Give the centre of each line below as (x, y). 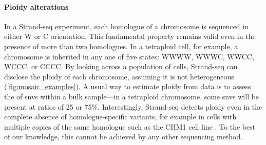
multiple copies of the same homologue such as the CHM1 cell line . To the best (130, 126)
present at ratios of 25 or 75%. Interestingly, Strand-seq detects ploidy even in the (133, 106)
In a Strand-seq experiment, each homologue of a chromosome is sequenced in (126, 26)
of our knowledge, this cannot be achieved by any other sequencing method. (123, 137)
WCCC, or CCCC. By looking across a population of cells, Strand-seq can (121, 66)
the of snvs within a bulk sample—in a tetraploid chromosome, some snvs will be (132, 96)
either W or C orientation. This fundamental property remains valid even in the (130, 36)
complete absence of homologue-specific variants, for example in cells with (120, 117)
